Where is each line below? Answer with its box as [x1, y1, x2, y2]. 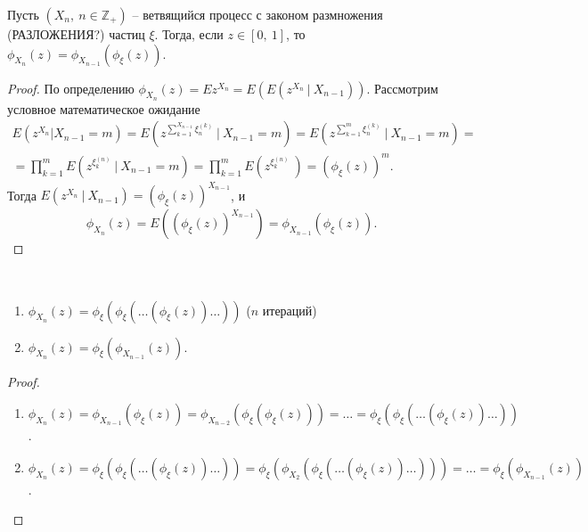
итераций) [262, 300, 317, 319]
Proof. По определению [7, 78, 135, 97]
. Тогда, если [154, 25, 224, 43]
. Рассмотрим [366, 78, 438, 97]
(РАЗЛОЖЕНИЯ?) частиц [7, 25, 145, 43]
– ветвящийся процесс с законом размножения [132, 5, 383, 23]
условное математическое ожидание [7, 99, 200, 118]
